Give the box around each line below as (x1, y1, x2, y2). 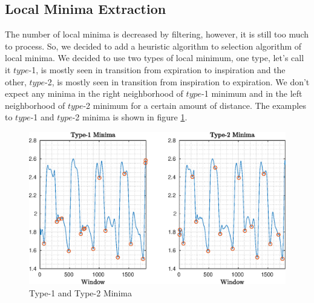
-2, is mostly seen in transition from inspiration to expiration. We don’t (45, 75, 310, 88)
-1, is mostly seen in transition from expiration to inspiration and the (28, 63, 286, 76)
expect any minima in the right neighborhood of (5, 87, 183, 100)
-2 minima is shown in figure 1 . (72, 111, 188, 123)
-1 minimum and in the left (201, 87, 303, 100)
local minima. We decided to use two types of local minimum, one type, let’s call (5, 51, 304, 64)
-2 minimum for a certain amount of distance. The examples (83, 99, 306, 111)
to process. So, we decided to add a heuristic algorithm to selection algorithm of (5, 39, 302, 52)
